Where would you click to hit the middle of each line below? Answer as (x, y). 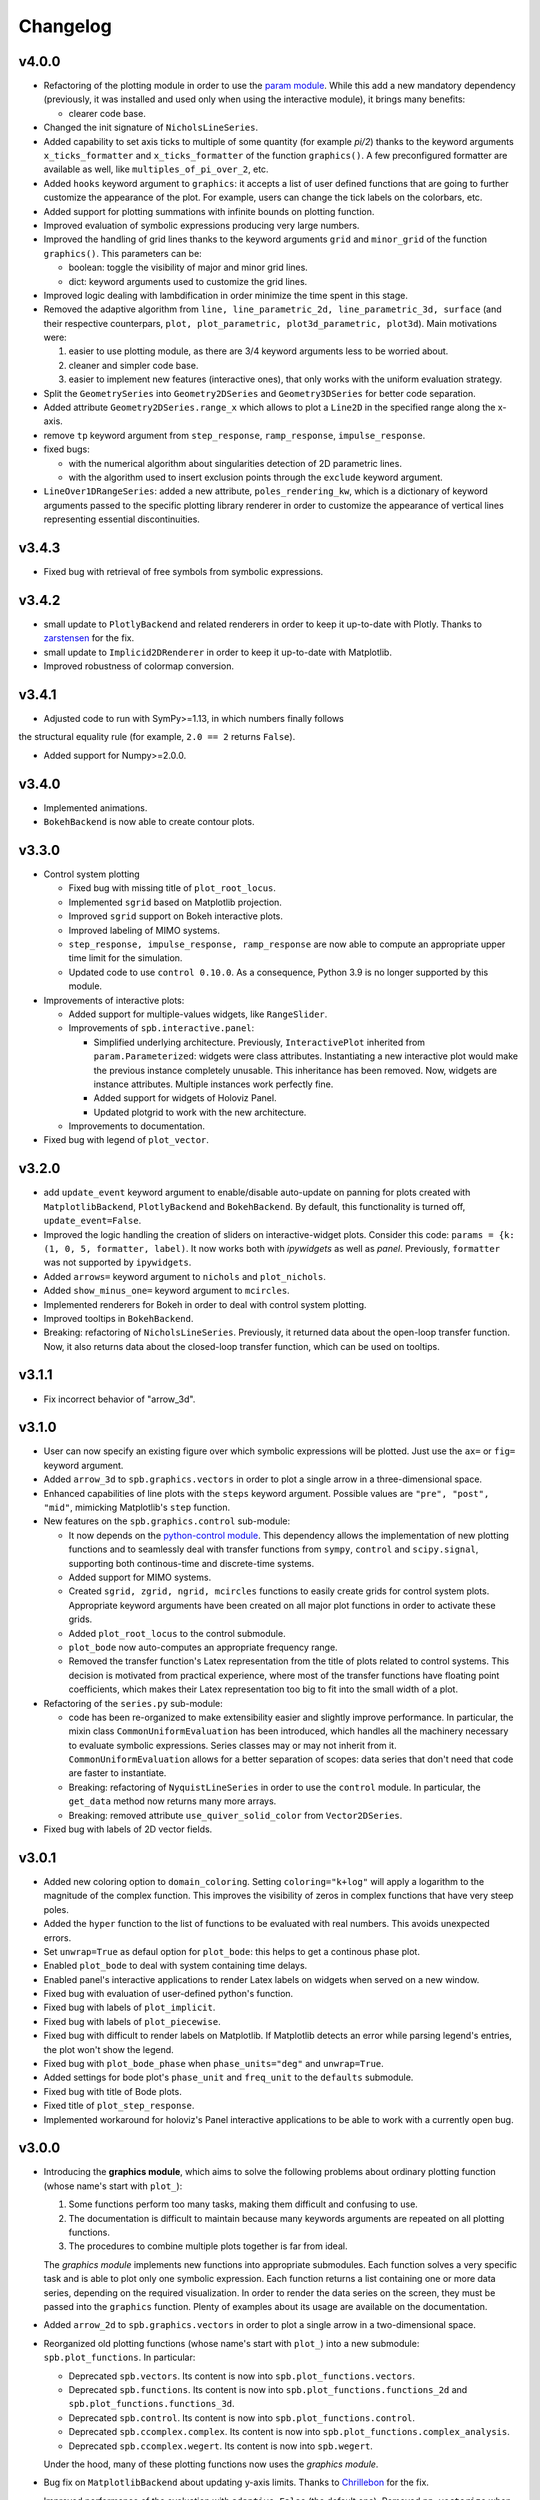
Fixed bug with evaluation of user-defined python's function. (168, 1994)
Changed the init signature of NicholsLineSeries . (151, 127)
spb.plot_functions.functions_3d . (151, 2404)
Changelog (65, 26)
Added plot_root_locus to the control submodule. (177, 1633)
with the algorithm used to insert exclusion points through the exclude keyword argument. (256, 477)
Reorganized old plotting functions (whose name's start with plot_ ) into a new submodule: (231, 2343)
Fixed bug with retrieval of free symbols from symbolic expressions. (183, 572)
